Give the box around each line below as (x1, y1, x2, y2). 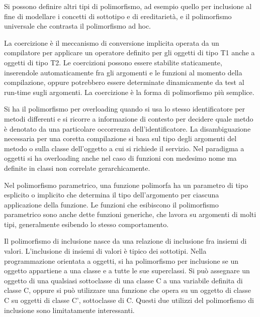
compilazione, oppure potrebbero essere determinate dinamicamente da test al (4, 77, 244, 87)
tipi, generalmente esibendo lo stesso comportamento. (4, 219, 169, 229)
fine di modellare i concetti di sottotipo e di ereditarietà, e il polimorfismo (4, 11, 232, 21)
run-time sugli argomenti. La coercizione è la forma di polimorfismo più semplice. (4, 86, 254, 97)
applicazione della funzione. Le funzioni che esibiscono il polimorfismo (4, 199, 219, 209)
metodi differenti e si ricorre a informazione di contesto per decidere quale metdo (4, 113, 253, 124)
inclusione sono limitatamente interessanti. (4, 304, 135, 315)
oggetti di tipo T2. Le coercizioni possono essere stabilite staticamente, (4, 57, 222, 67)
